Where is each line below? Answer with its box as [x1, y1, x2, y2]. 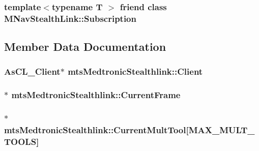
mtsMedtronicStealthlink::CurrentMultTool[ [4, 124, 189, 136]
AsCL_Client [4, 65, 61, 78]
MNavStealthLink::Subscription [4, 12, 136, 24]
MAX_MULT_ [188, 124, 255, 136]
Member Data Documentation [4, 39, 166, 54]
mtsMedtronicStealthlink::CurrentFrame [11, 88, 181, 101]
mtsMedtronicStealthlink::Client [68, 65, 203, 78]
